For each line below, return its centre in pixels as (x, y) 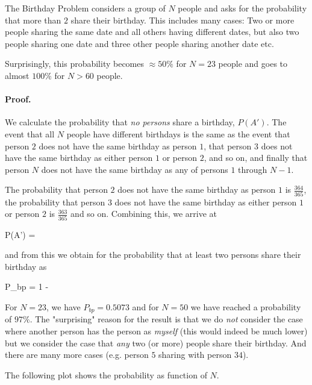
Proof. (18, 99)
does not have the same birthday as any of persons (135, 169)
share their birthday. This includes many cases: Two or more (183, 20)
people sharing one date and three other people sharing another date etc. (139, 43)
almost (17, 75)
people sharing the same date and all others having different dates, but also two (152, 32)
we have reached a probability (246, 306)
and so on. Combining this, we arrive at (144, 214)
